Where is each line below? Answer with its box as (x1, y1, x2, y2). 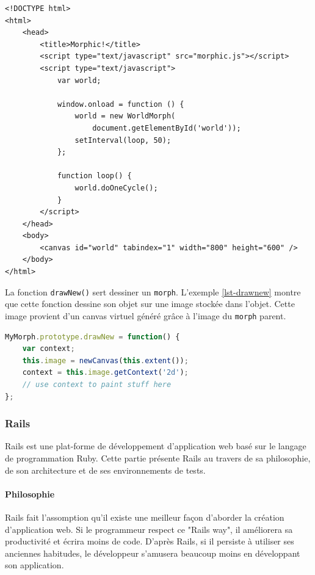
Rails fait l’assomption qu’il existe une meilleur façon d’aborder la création (5, 510, 284, 523)
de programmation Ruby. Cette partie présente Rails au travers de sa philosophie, (5, 451, 311, 464)
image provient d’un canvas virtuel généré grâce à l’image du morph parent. (5, 309, 286, 322)
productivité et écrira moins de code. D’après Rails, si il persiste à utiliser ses (5, 535, 294, 548)
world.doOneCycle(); (74, 183, 158, 192)
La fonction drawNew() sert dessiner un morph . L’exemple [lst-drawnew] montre (5, 285, 301, 298)
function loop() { (57, 172, 132, 181)
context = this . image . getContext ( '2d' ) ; (22, 368, 189, 377)
